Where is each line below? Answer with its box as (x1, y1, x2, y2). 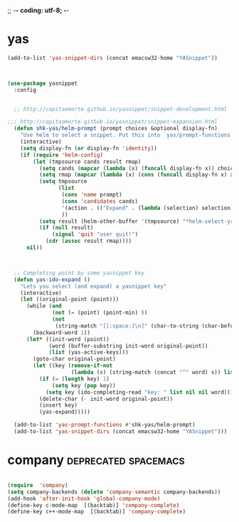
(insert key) (38, 402, 78, 409)
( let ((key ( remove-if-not (33, 362, 113, 370)
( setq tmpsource (38, 178, 87, 185)
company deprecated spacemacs (7, 452, 185, 469)
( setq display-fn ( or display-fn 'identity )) (20, 145, 158, 152)
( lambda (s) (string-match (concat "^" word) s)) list (70, 369, 237, 376)
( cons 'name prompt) (61, 192, 122, 199)
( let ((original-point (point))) (20, 296, 119, 303)
